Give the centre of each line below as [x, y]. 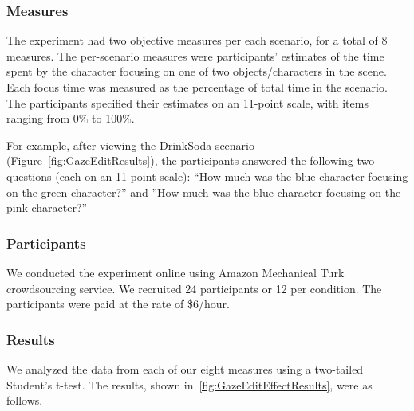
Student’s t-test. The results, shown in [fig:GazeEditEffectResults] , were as [189, 384]
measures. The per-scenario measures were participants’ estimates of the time [195, 55]
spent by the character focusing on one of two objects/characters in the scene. [197, 71]
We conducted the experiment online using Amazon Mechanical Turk [175, 272]
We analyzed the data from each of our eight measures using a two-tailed [185, 368]
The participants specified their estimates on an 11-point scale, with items [187, 102]
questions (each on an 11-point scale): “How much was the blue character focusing [207, 176]
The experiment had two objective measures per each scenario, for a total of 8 [197, 40]
